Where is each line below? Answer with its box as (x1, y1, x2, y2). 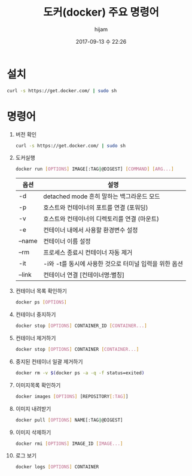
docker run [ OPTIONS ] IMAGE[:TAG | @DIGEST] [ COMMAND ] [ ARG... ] (15, 166, 174, 172)
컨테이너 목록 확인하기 (15, 287, 68, 295)
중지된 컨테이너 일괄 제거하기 (15, 357, 83, 365)
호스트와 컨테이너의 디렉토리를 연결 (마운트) (43, 215, 159, 223)
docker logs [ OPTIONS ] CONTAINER (15, 464, 99, 470)
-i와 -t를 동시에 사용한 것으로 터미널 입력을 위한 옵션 (43, 260, 183, 268)
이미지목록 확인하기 (15, 381, 61, 389)
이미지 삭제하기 (15, 429, 51, 436)
